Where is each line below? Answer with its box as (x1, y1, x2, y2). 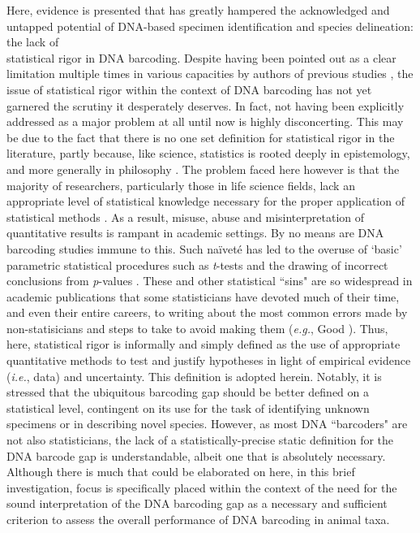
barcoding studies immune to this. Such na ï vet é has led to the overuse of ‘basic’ (6, 240, 402, 257)
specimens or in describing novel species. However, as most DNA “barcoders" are (6, 415, 408, 432)
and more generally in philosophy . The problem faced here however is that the (6, 160, 400, 177)
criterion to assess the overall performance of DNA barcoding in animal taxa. (6, 511, 390, 527)
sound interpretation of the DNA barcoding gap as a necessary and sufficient (6, 495, 388, 512)
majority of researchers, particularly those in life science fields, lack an (6, 176, 355, 193)
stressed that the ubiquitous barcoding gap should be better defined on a (6, 383, 369, 401)
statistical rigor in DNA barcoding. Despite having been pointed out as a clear (6, 49, 396, 66)
